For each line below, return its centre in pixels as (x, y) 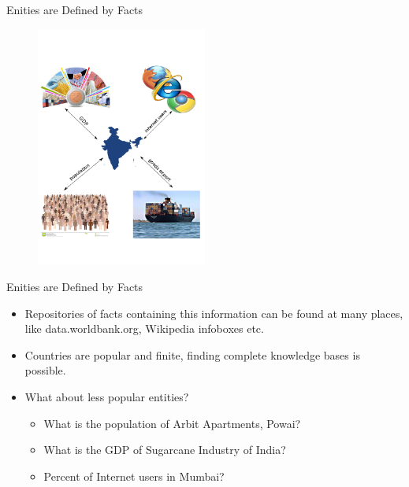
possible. (45, 370)
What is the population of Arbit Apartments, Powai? (172, 423)
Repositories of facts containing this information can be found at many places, (214, 313)
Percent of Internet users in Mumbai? (134, 476)
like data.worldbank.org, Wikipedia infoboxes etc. (144, 328)
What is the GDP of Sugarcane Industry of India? (165, 450)
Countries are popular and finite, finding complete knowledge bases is (192, 354)
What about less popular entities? (107, 397)
